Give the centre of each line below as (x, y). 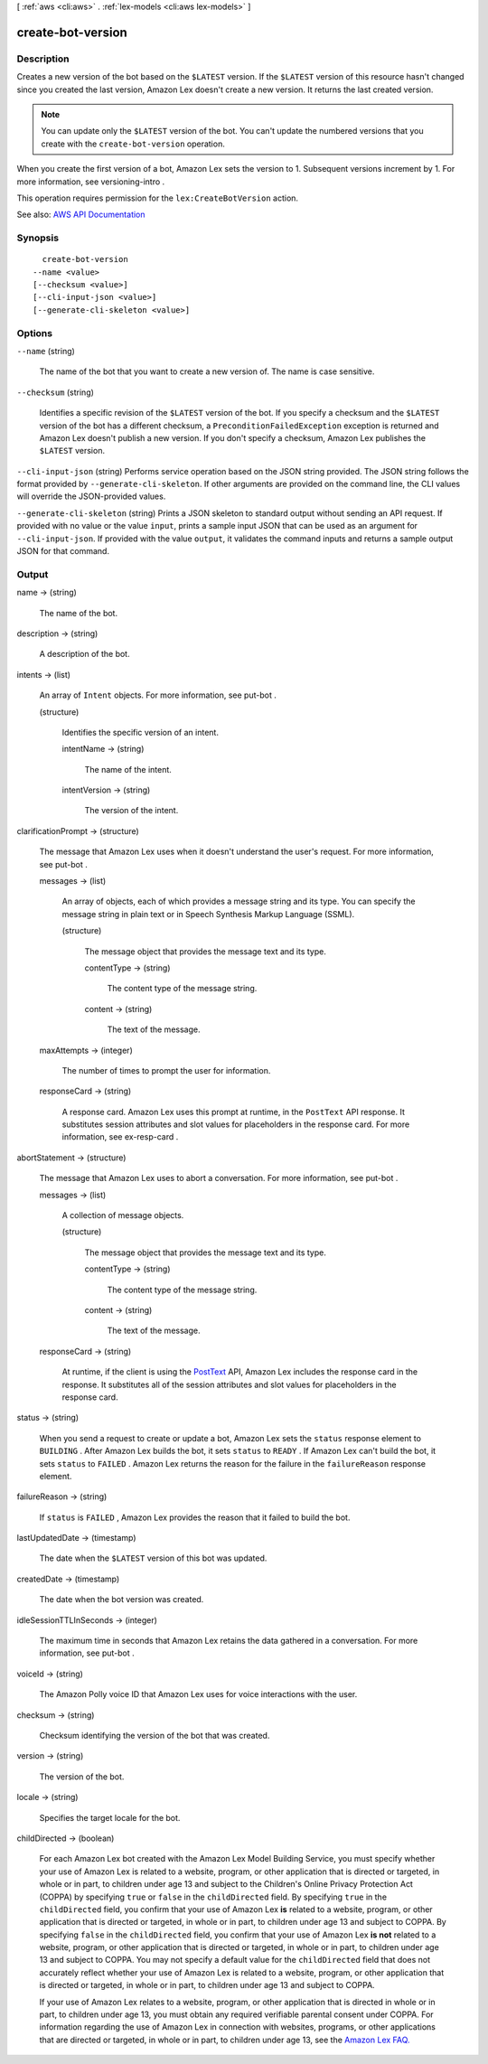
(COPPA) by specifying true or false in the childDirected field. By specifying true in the (213, 1897)
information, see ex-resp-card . (120, 1137)
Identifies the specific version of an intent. (140, 732)
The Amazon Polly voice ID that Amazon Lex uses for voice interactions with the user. (198, 1694)
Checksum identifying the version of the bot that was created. (155, 1735)
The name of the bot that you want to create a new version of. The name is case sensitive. (207, 371)
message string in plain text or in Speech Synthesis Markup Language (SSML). (208, 914)
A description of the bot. (84, 654)
